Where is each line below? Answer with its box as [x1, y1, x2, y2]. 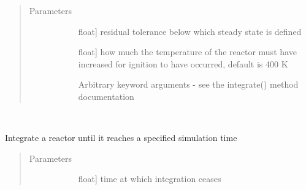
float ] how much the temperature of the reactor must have [78, 45, 297, 58]
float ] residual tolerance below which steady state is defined [78, 25, 302, 37]
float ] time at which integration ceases [78, 172, 221, 185]
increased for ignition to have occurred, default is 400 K [78, 57, 288, 70]
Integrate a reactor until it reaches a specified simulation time [5, 131, 237, 144]
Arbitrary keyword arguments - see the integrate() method [78, 78, 299, 91]
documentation [78, 89, 134, 102]
